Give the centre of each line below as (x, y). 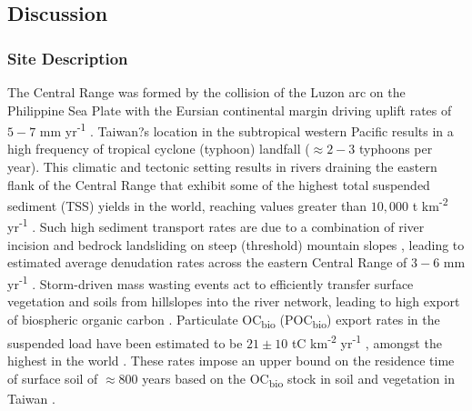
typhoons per (396, 149)
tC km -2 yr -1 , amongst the (367, 341)
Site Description (68, 58)
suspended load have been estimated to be (125, 342)
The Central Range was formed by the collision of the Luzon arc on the (206, 92)
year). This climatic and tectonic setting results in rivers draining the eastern (222, 167)
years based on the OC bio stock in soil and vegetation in (298, 379)
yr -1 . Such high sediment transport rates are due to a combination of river (216, 226)
